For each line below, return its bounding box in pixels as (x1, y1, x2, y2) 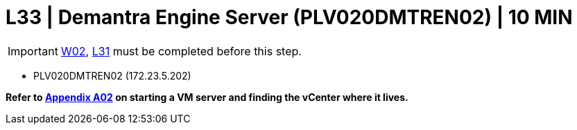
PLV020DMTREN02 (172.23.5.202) (33, 69, 191, 82)
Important (8, 44, 58, 58)
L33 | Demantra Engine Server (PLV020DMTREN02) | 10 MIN (6, 6, 573, 29)
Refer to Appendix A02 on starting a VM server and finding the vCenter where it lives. (6, 91, 408, 103)
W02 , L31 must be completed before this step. (60, 44, 302, 58)
